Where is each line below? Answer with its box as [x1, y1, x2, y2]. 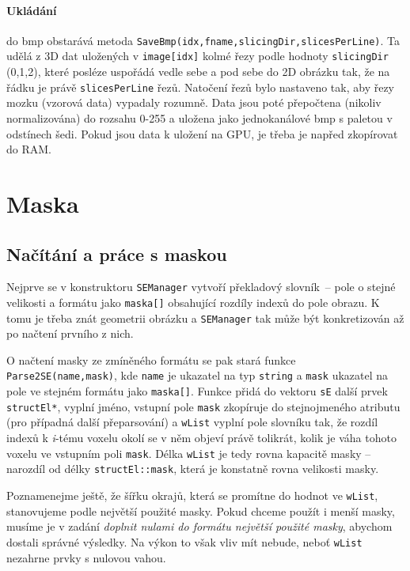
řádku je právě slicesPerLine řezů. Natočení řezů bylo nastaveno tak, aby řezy [6, 78, 395, 95]
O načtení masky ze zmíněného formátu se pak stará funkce [6, 351, 296, 368]
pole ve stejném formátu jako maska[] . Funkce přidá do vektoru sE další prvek [6, 383, 388, 399]
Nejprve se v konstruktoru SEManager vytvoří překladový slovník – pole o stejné [6, 278, 396, 295]
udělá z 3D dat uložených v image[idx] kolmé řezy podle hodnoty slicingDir [6, 47, 389, 64]
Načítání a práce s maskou [6, 241, 227, 266]
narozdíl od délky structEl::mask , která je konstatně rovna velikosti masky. [6, 460, 379, 477]
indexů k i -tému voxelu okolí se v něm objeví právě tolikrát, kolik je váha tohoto [6, 429, 397, 446]
